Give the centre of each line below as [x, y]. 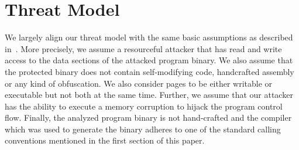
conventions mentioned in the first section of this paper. [105, 140]
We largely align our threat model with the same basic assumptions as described [149, 37]
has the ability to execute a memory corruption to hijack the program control [144, 106]
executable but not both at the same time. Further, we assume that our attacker [149, 95]
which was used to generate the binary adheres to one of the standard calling [143, 129]
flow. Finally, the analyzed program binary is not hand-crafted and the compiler [148, 117]
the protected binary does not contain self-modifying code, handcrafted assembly [149, 71]
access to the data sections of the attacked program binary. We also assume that [149, 60]
